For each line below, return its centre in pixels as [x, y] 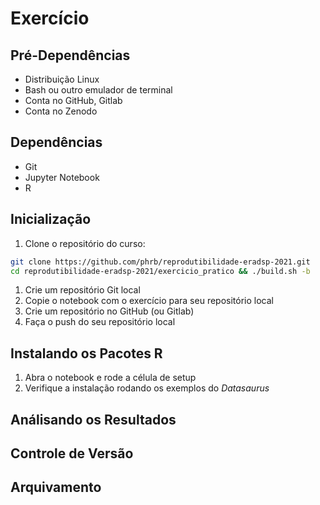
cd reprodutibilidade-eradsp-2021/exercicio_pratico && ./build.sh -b [160, 271]
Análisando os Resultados [93, 419]
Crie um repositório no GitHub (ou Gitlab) [109, 311]
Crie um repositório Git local [82, 290]
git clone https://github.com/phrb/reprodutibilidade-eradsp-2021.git [160, 262]
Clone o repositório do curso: [85, 243]
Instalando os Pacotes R [86, 353]
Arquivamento [56, 487]
